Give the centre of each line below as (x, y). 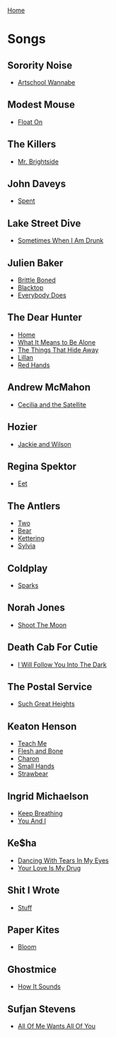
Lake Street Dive (44, 223)
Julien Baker (35, 263)
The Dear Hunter (45, 317)
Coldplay (28, 568)
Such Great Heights (46, 704)
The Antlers (34, 506)
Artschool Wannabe (46, 82)
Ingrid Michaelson (48, 796)
